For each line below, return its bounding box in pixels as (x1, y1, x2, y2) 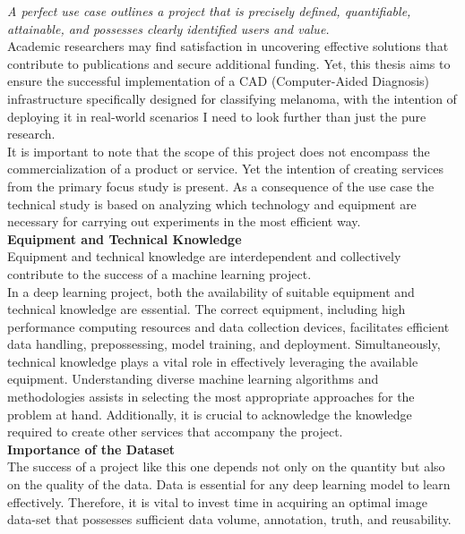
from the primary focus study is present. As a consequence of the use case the (7, 176, 435, 195)
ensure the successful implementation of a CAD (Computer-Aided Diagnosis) (7, 72, 430, 90)
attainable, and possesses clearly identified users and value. (7, 19, 330, 38)
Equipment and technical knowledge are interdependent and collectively (7, 247, 401, 266)
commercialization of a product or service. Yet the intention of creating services (7, 159, 443, 178)
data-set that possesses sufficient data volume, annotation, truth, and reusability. (7, 510, 452, 529)
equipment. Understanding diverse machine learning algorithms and (7, 369, 379, 388)
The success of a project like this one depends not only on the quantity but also (7, 457, 445, 476)
